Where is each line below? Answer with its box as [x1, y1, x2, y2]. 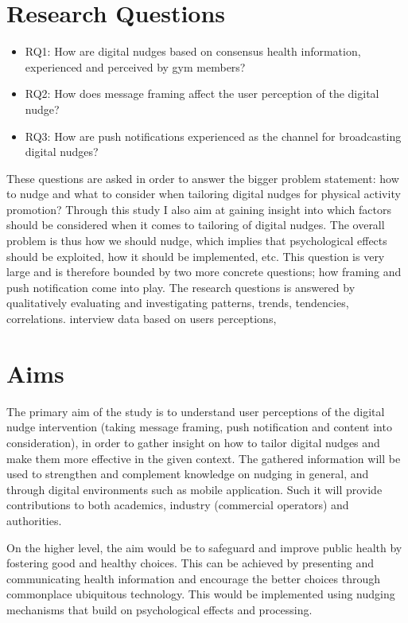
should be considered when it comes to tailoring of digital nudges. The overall [6, 216, 385, 233]
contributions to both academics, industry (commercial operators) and [6, 496, 349, 513]
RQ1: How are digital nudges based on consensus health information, [25, 43, 361, 60]
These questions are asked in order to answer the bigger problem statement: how [6, 169, 399, 186]
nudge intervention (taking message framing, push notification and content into [6, 419, 392, 435]
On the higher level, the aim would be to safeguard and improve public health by [6, 539, 402, 555]
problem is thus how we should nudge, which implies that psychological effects [6, 232, 387, 249]
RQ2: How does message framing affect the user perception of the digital [25, 85, 379, 102]
